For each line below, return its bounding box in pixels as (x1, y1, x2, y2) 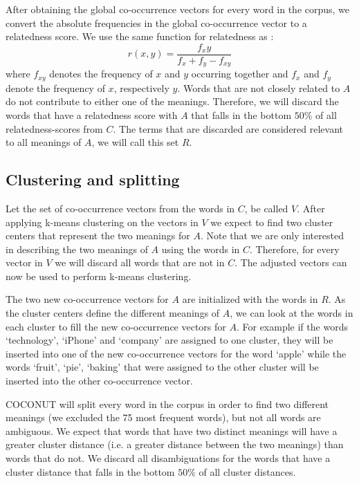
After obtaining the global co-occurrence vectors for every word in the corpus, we (6, 2, 350, 16)
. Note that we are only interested (200, 228, 344, 243)
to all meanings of (6, 135, 82, 149)
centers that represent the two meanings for (6, 228, 190, 243)
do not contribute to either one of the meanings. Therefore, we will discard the (6, 94, 339, 109)
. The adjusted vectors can (234, 255, 347, 270)
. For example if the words (236, 319, 348, 333)
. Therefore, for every (250, 241, 340, 256)
